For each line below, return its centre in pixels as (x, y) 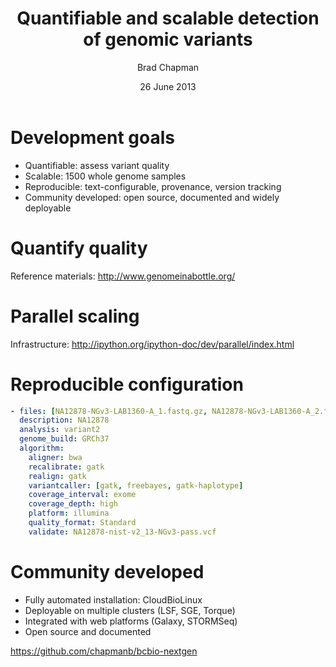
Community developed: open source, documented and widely (152, 197)
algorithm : (42, 448)
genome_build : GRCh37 (64, 439)
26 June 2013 (168, 86)
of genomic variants (168, 39)
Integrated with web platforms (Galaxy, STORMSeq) (131, 621)
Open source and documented (88, 631)
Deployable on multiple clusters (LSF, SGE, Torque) (130, 610)
